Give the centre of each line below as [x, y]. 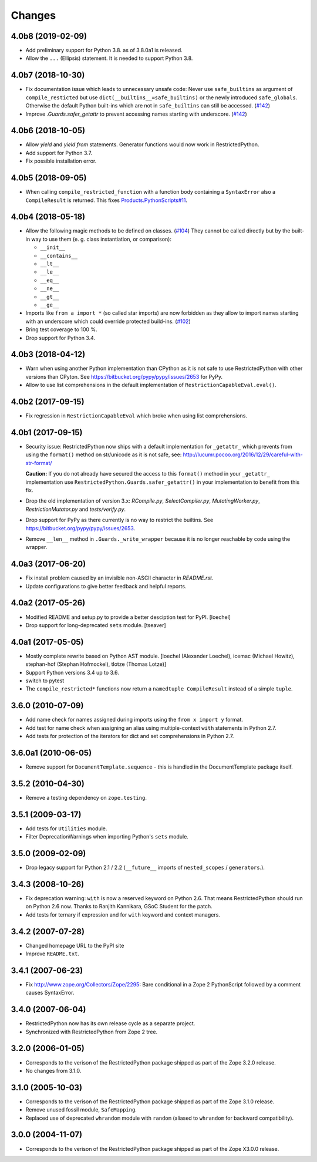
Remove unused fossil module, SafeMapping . [81, 1110]
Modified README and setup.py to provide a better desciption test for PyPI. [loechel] [128, 617]
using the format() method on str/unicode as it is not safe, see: [104, 454]
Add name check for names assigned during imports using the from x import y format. [134, 720]
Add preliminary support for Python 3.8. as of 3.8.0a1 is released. [104, 50]
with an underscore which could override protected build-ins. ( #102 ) [108, 321]
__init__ [53, 247]
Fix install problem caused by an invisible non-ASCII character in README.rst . [119, 578]
